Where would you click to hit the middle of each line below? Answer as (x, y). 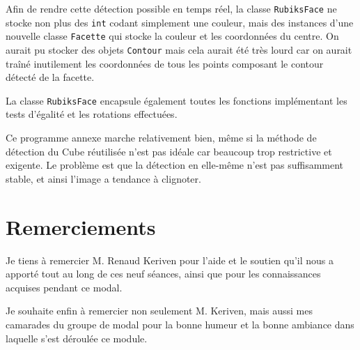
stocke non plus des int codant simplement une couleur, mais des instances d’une (180, 22)
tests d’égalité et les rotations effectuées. (92, 114)
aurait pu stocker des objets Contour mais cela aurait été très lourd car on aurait (179, 49)
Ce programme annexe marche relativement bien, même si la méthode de (161, 138)
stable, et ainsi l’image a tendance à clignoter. (103, 178)
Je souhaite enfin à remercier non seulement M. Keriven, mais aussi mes (159, 311)
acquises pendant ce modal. (64, 287)
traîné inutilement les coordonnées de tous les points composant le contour (165, 63)
